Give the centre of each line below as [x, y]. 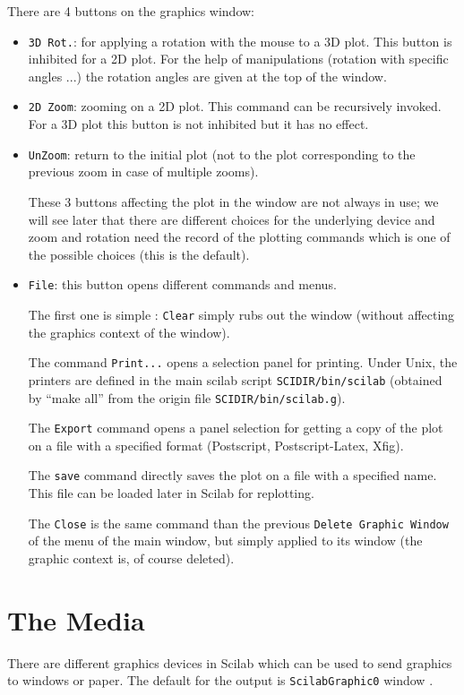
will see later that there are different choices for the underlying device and [232, 219]
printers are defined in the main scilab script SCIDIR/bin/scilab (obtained [235, 379]
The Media [76, 619]
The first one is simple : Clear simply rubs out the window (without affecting [241, 314]
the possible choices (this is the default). [139, 254]
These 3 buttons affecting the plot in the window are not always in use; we [233, 201]
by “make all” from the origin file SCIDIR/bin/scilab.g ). [187, 397]
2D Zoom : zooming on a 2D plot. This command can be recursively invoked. [235, 106]
